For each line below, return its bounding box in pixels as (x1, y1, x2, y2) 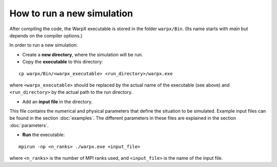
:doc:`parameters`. (9, 122, 49, 128)
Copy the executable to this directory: (22, 59, 103, 65)
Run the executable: (22, 132, 65, 138)
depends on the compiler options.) (9, 32, 83, 38)
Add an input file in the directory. (22, 98, 93, 105)
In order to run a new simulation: (9, 42, 78, 48)
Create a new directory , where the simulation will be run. (22, 51, 143, 57)
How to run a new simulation (9, 8, 133, 19)
